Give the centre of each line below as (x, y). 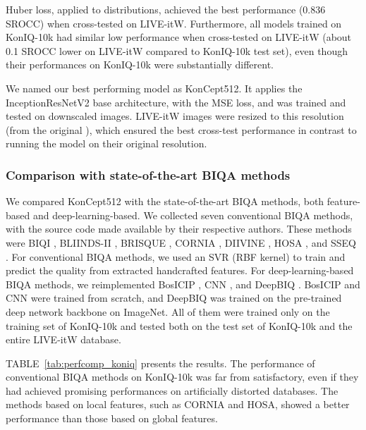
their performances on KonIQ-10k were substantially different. (140, 64)
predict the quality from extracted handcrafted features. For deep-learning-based (180, 270)
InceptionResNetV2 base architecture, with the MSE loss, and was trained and (176, 102)
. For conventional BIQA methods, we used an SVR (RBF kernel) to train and (176, 256)
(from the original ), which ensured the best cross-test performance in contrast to (181, 129)
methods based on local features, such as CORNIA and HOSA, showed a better (178, 404)
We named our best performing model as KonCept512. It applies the (154, 88)
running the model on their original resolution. (106, 143)
